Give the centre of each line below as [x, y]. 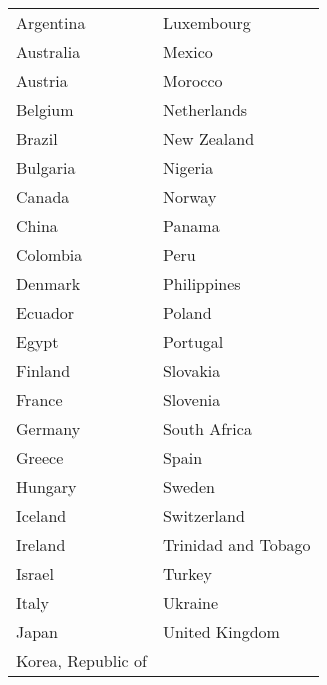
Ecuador [45, 312]
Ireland [41, 544]
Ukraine [190, 602]
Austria [42, 80]
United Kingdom [221, 631]
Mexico [187, 51]
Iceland [41, 515]
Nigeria [188, 167]
